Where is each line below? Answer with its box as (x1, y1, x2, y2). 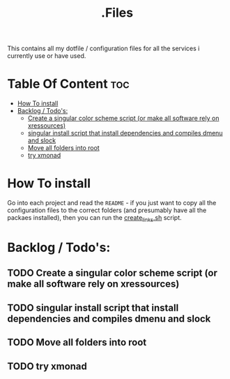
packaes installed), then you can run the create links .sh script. (7, 214, 183, 223)
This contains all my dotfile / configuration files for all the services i (7, 44, 200, 53)
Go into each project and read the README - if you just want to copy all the (7, 199, 217, 207)
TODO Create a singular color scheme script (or (7, 267, 218, 279)
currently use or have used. (7, 52, 86, 60)
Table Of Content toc (7, 76, 130, 92)
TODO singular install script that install (7, 302, 179, 313)
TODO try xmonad (7, 360, 87, 372)
